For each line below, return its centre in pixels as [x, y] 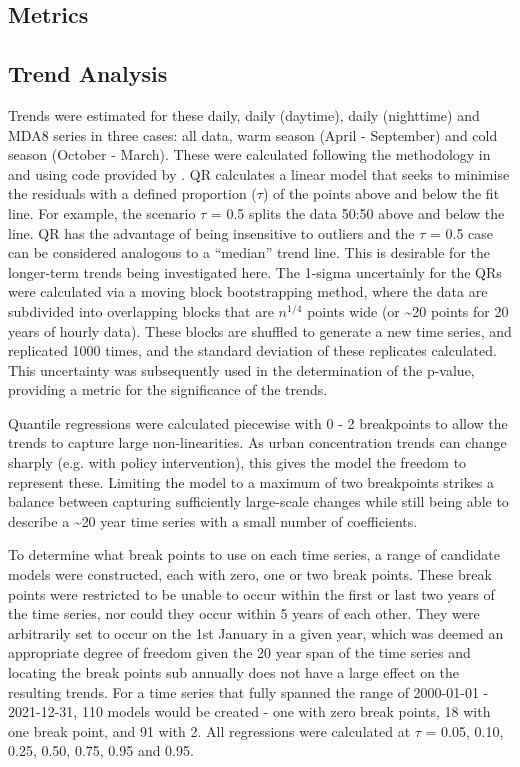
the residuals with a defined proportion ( [132, 193]
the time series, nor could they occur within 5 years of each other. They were [244, 613]
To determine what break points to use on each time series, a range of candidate [254, 554]
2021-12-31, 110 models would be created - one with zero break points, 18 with [249, 711]
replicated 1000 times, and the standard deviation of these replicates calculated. [252, 350]
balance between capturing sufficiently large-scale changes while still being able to [258, 501]
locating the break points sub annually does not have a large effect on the [234, 672]
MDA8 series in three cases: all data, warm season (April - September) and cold [253, 134]
